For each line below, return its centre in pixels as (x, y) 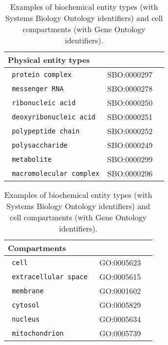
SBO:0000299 (130, 159)
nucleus (26, 319)
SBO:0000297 (130, 74)
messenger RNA (38, 88)
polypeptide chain (46, 131)
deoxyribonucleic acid (54, 117)
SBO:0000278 (130, 88)
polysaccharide (40, 145)
